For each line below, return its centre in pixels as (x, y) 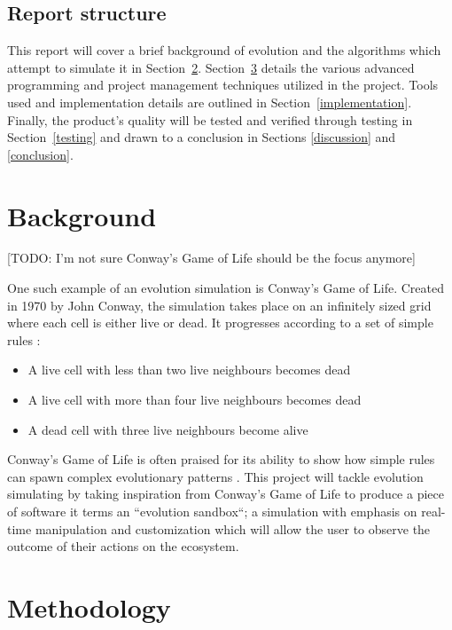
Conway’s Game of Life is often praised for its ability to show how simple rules (221, 459)
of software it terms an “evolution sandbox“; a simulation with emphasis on (212, 512)
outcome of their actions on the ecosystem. (123, 546)
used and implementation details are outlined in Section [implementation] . (210, 102)
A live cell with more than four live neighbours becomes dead (195, 400)
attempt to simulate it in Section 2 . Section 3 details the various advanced (211, 67)
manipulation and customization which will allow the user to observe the (233, 528)
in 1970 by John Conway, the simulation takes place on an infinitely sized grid (219, 305)
